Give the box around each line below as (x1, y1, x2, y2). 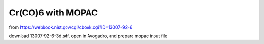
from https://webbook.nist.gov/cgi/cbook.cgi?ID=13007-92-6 (9, 24, 132, 30)
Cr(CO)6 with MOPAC (9, 7, 98, 18)
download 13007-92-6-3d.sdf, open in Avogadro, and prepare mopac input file (9, 33, 168, 39)
